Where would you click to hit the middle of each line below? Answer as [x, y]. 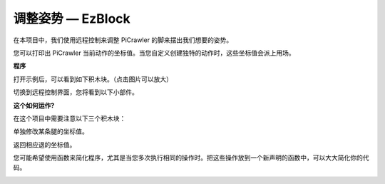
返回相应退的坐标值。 [45, 144]
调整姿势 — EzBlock [72, 19]
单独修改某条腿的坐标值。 [51, 131]
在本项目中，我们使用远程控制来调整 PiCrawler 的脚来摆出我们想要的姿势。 [123, 40]
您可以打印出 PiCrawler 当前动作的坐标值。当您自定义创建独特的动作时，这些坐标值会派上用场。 [154, 53]
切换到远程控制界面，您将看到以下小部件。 [76, 92]
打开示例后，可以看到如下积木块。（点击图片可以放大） [93, 79]
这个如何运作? [34, 105]
